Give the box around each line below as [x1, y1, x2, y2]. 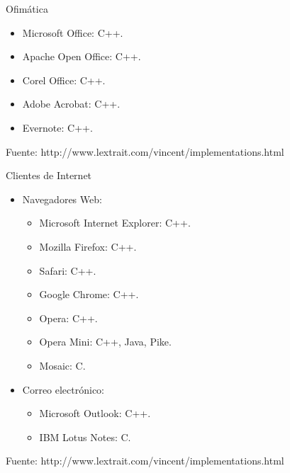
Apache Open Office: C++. [22, 49, 141, 64]
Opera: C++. [39, 310, 98, 325]
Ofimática [6, 1, 48, 16]
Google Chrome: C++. [39, 287, 139, 302]
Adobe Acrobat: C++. [22, 96, 121, 111]
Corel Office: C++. [22, 72, 106, 87]
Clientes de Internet [6, 168, 92, 183]
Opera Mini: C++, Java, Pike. [39, 334, 172, 349]
